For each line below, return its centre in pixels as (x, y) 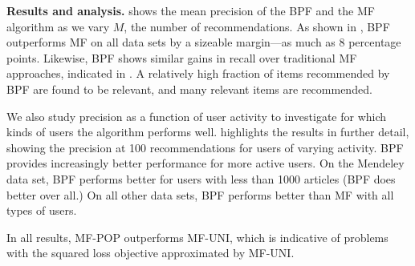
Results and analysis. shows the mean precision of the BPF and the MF (191, 10)
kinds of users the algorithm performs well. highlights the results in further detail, (208, 132)
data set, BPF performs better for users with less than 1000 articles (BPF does (201, 178)
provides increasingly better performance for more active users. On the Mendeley (205, 163)
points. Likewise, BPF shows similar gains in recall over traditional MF (182, 57)
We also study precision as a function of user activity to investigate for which (197, 116)
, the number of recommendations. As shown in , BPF (257, 26)
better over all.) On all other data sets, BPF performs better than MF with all (200, 194)
